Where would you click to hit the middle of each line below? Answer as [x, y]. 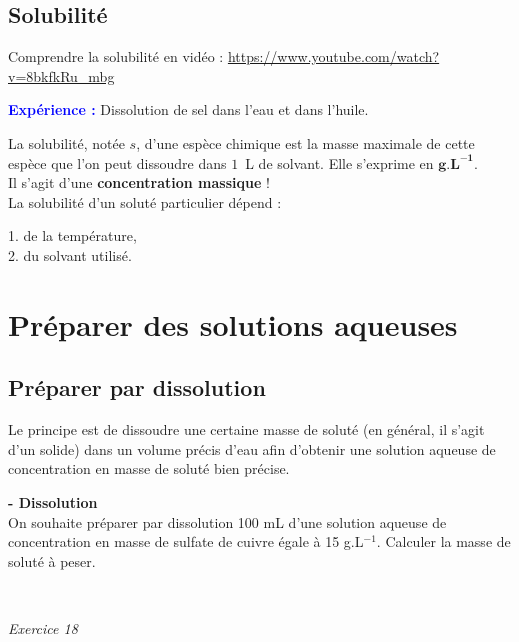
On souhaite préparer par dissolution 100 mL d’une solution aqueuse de [227, 521]
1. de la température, [72, 235]
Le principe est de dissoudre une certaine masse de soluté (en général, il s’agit [246, 429]
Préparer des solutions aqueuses [233, 323]
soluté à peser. [52, 560]
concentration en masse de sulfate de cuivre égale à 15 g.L [186, 541]
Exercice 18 [43, 627]
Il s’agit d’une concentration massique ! [139, 182]
